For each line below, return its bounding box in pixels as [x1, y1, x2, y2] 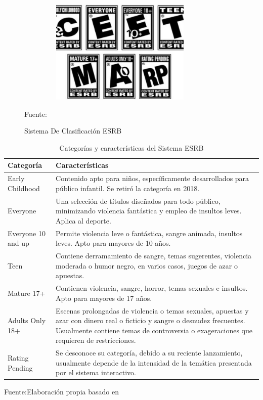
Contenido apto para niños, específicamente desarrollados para [56, 173, 249, 184]
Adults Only [8, 315, 46, 326]
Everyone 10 [8, 228, 46, 238]
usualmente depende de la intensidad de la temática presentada [56, 357, 252, 368]
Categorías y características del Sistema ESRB [59, 142, 204, 153]
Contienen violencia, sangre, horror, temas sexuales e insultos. [56, 283, 248, 293]
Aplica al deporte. [56, 215, 111, 226]
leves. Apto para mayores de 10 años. [56, 238, 171, 248]
